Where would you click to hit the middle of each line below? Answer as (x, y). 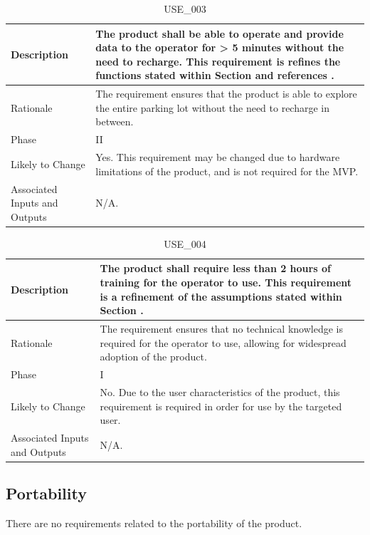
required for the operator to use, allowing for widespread (223, 342)
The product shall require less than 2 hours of (215, 268)
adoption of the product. (153, 357)
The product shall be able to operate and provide (220, 33)
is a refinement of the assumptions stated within (221, 296)
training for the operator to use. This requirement (226, 282)
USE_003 (185, 9)
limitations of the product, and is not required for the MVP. (227, 171)
